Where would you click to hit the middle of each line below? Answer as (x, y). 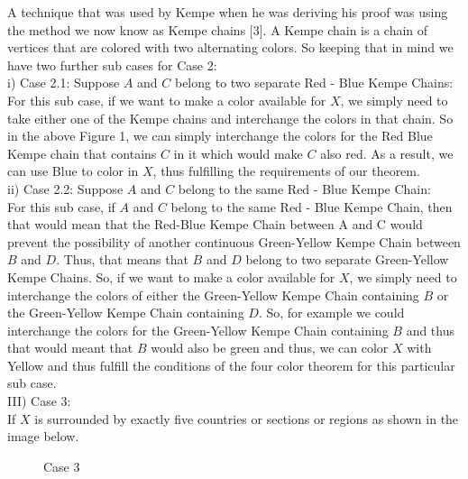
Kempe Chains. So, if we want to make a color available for (171, 276)
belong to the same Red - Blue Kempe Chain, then (312, 206)
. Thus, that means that (122, 259)
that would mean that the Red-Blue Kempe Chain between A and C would (215, 224)
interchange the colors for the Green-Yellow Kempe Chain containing (198, 330)
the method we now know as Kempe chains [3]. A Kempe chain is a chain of (218, 29)
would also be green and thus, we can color (270, 348)
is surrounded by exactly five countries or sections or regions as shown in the (247, 418)
